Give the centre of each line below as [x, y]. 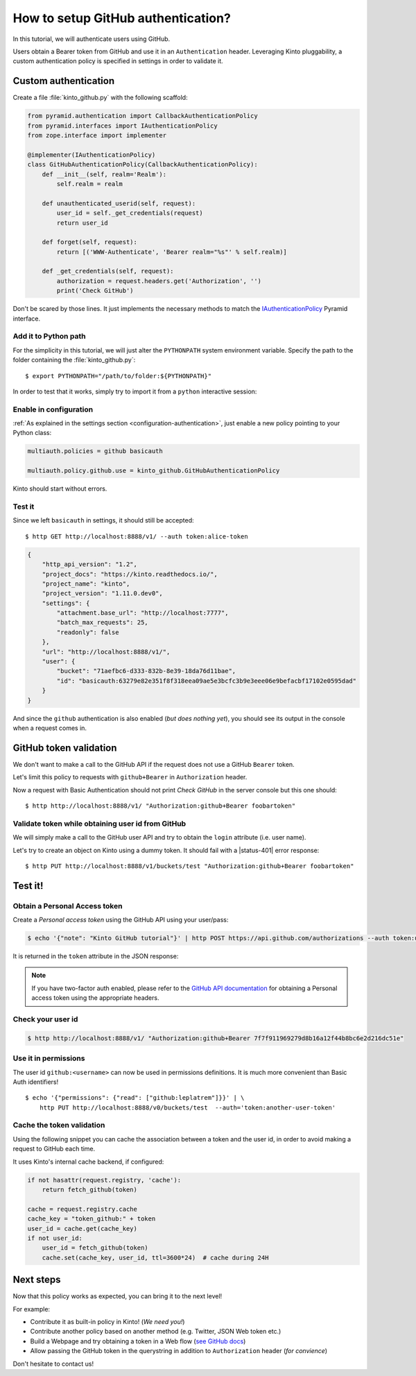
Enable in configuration [53, 409]
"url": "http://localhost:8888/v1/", [106, 652]
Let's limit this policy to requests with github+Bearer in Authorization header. [130, 777]
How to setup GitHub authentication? [122, 18]
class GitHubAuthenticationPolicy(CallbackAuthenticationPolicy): [142, 164]
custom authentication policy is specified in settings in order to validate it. [118, 61]
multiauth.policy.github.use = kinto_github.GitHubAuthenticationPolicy [154, 471]
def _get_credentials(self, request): [108, 271]
